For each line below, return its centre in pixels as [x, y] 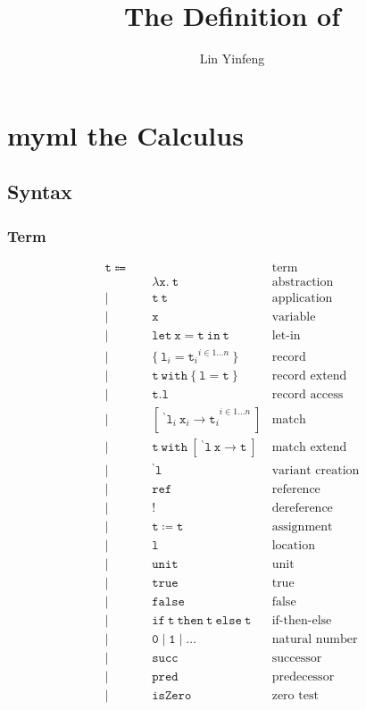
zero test [295, 696]
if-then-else [302, 621]
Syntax [40, 192]
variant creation [316, 470]
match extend [309, 447]
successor [297, 659]
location [293, 545]
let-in [286, 336]
